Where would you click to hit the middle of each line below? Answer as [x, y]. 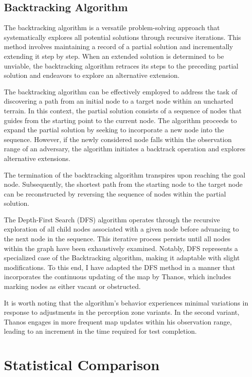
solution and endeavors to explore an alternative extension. [92, 75]
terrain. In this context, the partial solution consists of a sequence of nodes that [123, 110]
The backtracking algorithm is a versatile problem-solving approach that [112, 27]
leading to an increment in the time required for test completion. [100, 331]
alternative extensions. [37, 158]
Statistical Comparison [82, 365]
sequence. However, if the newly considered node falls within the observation [118, 139]
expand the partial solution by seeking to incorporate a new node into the [114, 130]
